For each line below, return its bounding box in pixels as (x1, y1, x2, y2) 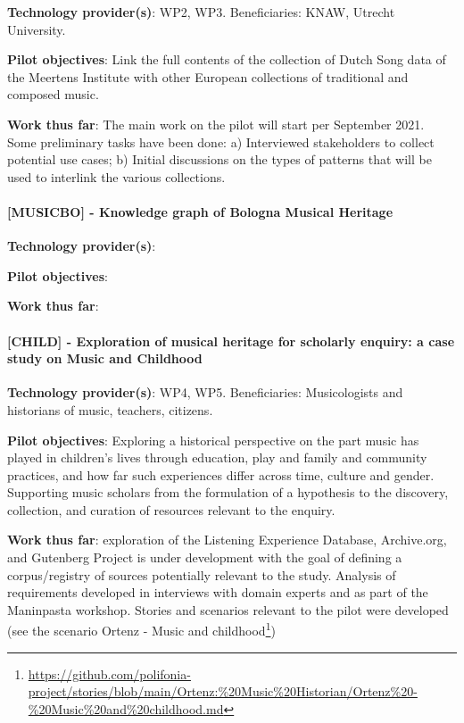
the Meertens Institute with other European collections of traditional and (7, 67, 409, 86)
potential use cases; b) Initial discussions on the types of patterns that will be (7, 150, 432, 169)
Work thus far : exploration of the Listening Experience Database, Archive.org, (7, 530, 447, 549)
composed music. (7, 85, 99, 104)
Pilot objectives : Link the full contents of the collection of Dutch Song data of (7, 50, 446, 69)
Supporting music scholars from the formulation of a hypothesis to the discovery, (7, 483, 449, 502)
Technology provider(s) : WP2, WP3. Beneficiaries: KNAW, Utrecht (7, 3, 395, 21)
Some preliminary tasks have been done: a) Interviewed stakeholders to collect (7, 132, 435, 151)
